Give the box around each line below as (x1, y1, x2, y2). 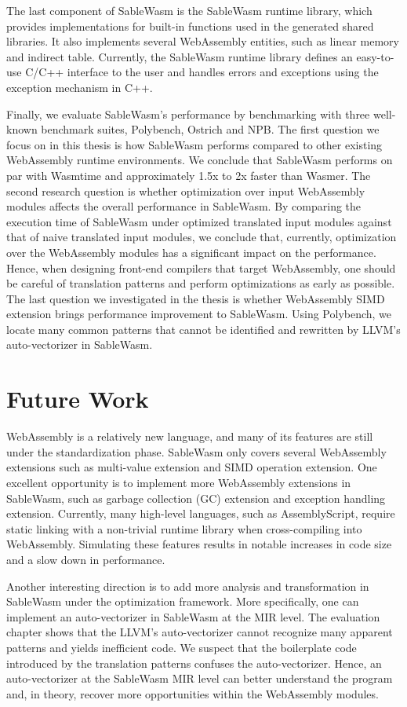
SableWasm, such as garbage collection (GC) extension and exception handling (6, 489, 386, 506)
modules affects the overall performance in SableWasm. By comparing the (6, 198, 362, 214)
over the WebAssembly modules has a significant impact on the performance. (6, 244, 376, 260)
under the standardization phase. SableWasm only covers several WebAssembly (6, 443, 387, 460)
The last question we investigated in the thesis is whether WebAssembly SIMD (6, 290, 385, 306)
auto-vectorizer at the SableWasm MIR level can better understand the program (6, 670, 393, 687)
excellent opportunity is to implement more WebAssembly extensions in (6, 474, 351, 490)
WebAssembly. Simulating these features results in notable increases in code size (6, 536, 392, 552)
